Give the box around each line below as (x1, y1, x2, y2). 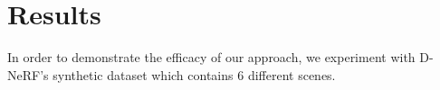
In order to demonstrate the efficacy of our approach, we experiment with (7, 48, 416, 67)
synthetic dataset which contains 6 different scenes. (53, 65, 336, 84)
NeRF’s (7, 65, 49, 84)
